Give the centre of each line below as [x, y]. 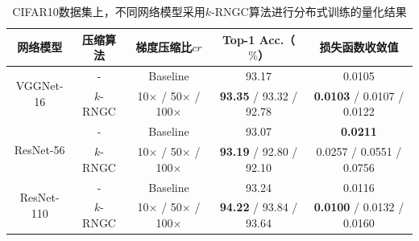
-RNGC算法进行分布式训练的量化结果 [309, 11]
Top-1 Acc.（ [259, 39]
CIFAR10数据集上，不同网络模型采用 [109, 11]
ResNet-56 [39, 149]
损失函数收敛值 [359, 47]
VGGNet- [39, 86]
